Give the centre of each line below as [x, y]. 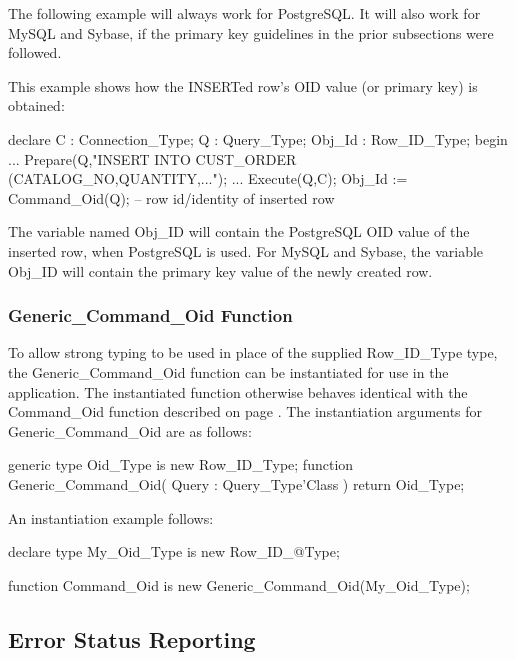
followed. [35, 52]
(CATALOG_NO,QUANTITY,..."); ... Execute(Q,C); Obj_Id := [208, 178]
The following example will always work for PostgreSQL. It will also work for [244, 13]
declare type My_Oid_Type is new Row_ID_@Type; [174, 551]
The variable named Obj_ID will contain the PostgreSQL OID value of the [239, 231]
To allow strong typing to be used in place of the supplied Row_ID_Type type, [253, 352]
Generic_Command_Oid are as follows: [130, 430]
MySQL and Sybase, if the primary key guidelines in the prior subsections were [251, 32]
